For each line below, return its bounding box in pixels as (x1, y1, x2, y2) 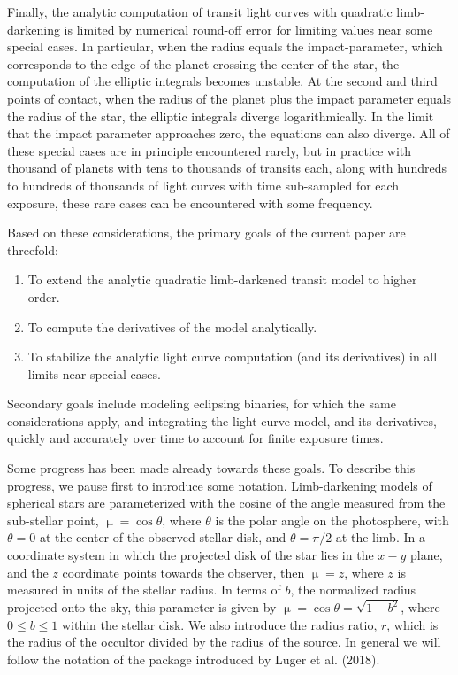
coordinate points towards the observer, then (62, 562, 305, 581)
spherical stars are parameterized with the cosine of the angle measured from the (7, 493, 446, 512)
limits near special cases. (27, 364, 161, 383)
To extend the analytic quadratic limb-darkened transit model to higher (27, 270, 417, 289)
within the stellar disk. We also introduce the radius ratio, (61, 615, 378, 633)
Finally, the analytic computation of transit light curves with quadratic (7, 3, 393, 20)
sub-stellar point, (7, 510, 99, 529)
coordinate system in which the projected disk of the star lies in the (7, 546, 374, 564)
